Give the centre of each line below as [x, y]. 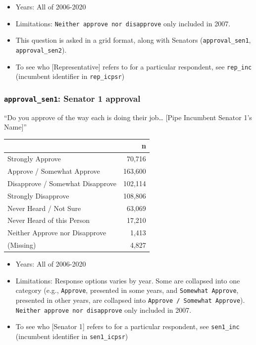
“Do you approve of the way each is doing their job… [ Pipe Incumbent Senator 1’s [128, 117]
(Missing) [22, 245]
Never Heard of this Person [49, 220]
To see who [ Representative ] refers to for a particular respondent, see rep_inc [134, 66]
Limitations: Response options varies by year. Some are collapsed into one [128, 280]
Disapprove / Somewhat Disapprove [62, 183]
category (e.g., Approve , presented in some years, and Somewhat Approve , [127, 290]
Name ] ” [15, 127]
